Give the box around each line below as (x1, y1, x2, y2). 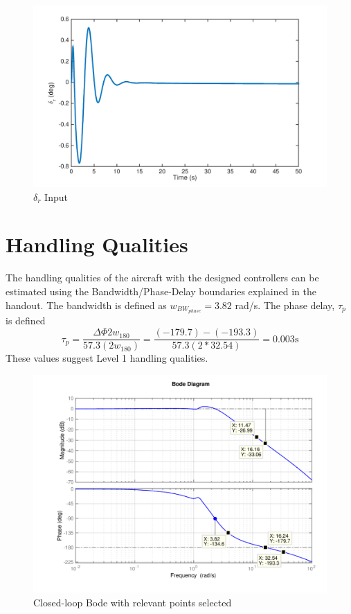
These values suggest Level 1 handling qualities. (6, 351, 208, 365)
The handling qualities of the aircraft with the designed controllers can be (6, 270, 319, 285)
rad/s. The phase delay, (235, 297, 335, 312)
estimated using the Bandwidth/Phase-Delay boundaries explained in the (6, 284, 316, 298)
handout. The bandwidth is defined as (6, 297, 167, 312)
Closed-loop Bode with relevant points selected (33, 595, 232, 609)
